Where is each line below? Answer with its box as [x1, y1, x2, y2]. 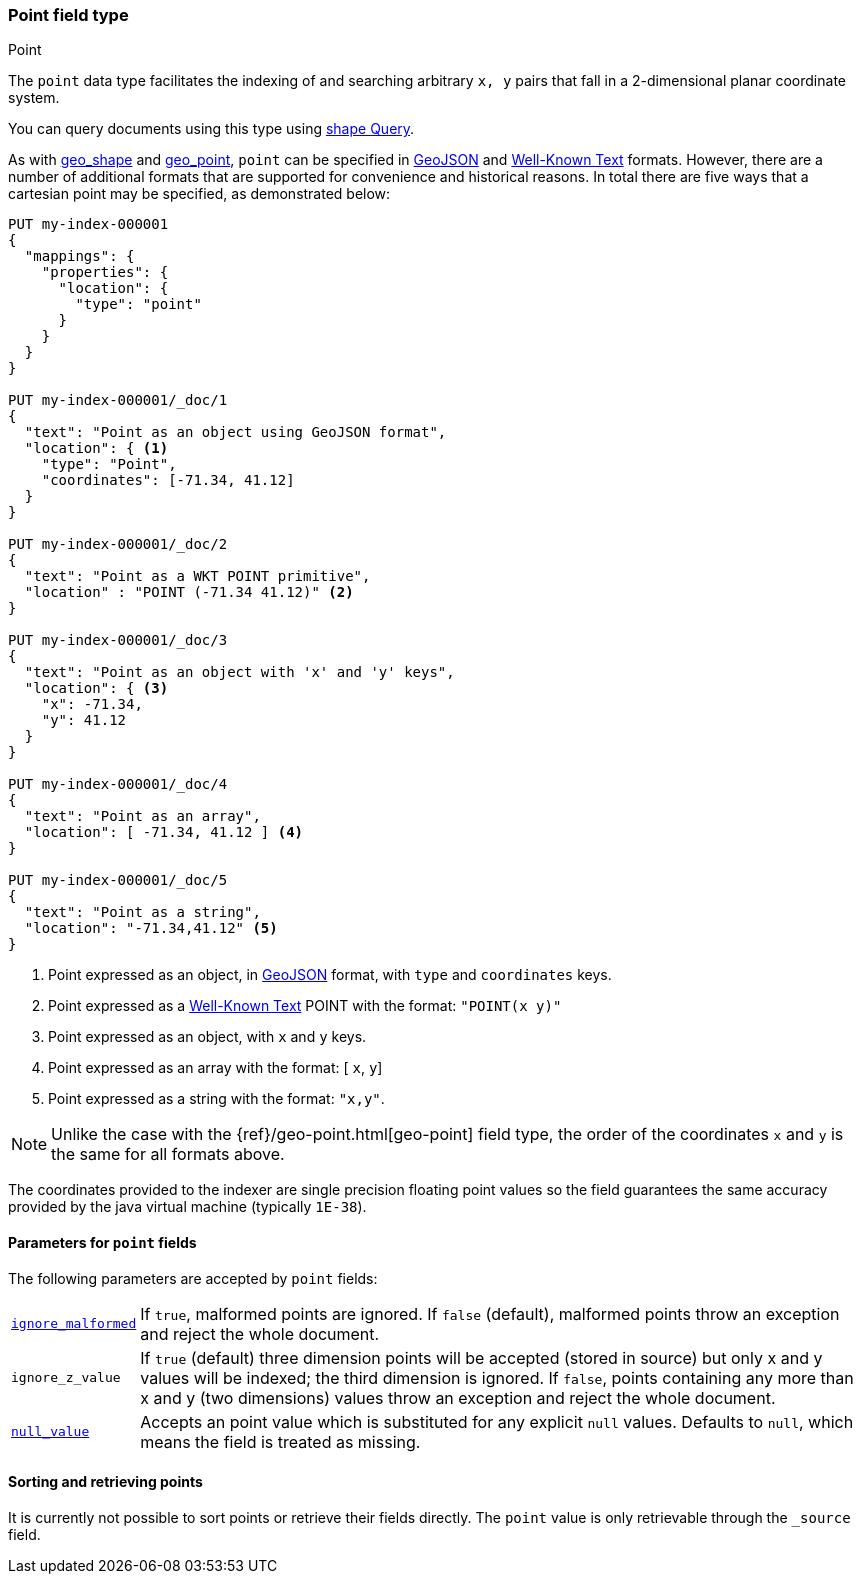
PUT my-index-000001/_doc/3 [8, 632, 228, 649]
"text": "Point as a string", [24, 904, 261, 921]
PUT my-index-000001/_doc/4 [8, 776, 228, 793]
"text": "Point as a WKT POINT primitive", [24, 568, 371, 585]
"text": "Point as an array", [24, 808, 261, 825]
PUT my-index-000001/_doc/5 [8, 872, 228, 889]
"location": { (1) [24, 440, 169, 457]
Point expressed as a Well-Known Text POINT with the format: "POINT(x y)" [48, 997, 562, 1015]
